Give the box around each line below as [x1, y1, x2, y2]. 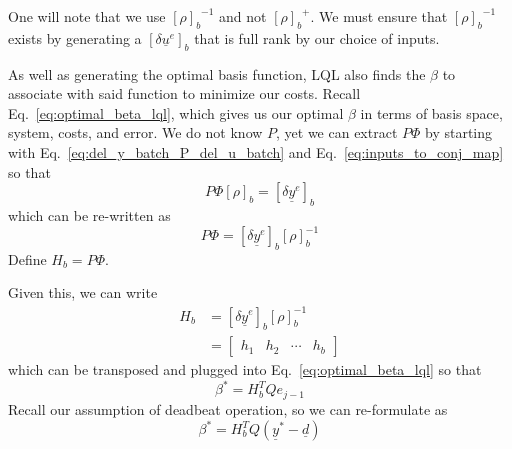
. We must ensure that [310, 6, 448, 26]
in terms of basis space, [360, 102, 503, 123]
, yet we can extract [276, 122, 398, 143]
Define [8, 248, 47, 269]
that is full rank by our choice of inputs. [194, 27, 440, 48]
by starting [425, 122, 493, 143]
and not [219, 6, 267, 26]
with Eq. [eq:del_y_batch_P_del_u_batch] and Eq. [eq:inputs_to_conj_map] [8, 141, 504, 162]
